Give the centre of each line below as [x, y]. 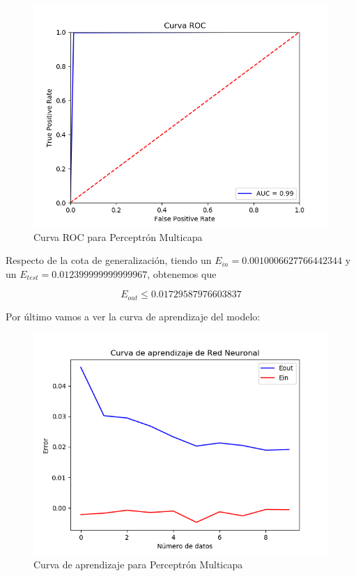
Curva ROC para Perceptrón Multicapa [118, 236]
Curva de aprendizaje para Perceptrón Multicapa [138, 565]
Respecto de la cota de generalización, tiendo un [109, 260]
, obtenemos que [182, 273]
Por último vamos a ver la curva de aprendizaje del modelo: [133, 316]
